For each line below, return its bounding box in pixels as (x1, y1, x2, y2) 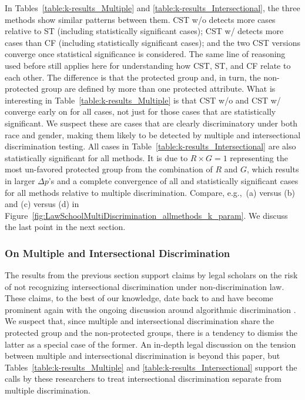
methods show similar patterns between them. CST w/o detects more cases (5, 13, 276, 25)
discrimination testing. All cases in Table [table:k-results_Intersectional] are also (5, 140, 296, 152)
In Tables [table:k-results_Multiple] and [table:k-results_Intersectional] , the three (5, 2, 300, 14)
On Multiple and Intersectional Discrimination (5, 245, 230, 260)
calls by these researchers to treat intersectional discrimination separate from (5, 372, 281, 385)
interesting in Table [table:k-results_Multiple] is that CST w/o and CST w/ (5, 94, 281, 106)
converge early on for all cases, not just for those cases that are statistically (5, 105, 276, 118)
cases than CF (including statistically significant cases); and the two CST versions (5, 36, 300, 48)
